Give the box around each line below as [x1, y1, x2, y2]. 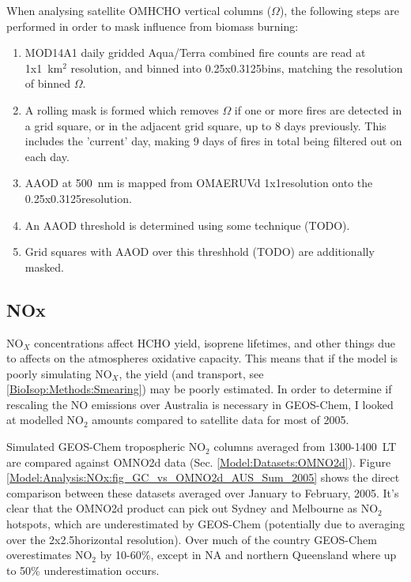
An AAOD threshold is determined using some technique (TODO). [25, 216, 350, 233]
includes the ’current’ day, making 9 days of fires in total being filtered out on [25, 133, 402, 149]
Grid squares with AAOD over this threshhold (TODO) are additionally [25, 243, 375, 260]
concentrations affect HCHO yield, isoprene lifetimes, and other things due [33, 334, 395, 351]
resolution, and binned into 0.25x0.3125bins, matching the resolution [70, 59, 403, 76]
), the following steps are [279, 2, 399, 18]
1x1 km [25, 59, 63, 76]
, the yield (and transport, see [119, 365, 264, 381]
